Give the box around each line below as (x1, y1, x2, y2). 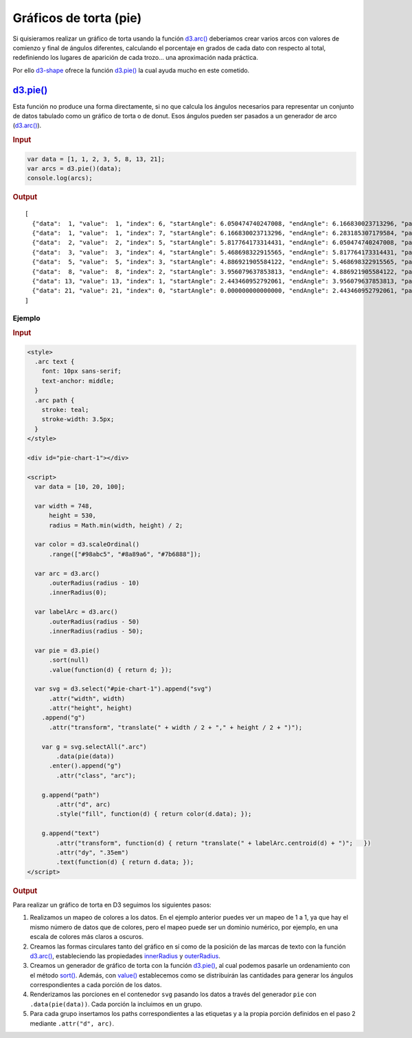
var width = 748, (34, 502, 93, 510)
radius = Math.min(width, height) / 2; (49, 521, 183, 529)
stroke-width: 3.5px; (41, 415, 115, 423)
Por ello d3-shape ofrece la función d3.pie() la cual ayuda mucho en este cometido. (12, 66, 250, 74)
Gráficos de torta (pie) (12, 10, 142, 25)
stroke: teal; (41, 406, 89, 413)
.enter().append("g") (49, 762, 122, 770)
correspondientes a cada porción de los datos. (30, 981, 162, 989)
